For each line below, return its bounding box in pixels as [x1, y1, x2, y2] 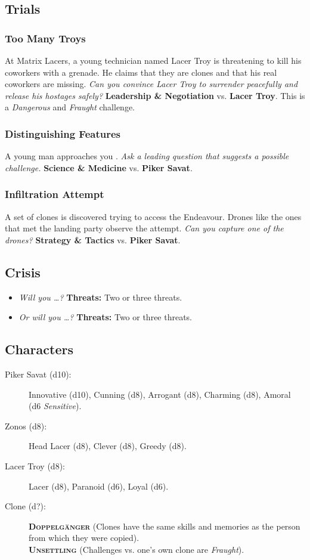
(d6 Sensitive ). [29, 400, 82, 412]
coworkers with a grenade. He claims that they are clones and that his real [5, 66, 277, 78]
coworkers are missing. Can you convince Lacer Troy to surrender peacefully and [5, 78, 298, 90]
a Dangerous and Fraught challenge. [5, 101, 135, 113]
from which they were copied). [29, 531, 139, 544]
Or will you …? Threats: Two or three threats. [18, 311, 193, 323]
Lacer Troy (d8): [5, 459, 65, 472]
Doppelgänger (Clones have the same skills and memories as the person [29, 519, 300, 532]
